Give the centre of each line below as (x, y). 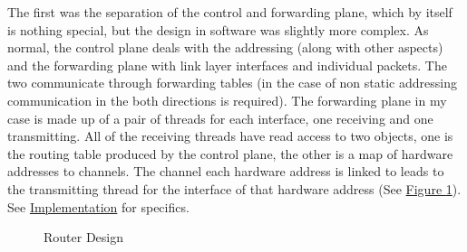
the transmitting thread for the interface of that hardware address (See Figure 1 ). (234, 188)
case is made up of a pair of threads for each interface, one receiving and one (220, 118)
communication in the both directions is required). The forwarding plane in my (227, 100)
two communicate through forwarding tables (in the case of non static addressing (232, 83)
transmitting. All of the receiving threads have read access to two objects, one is (230, 136)
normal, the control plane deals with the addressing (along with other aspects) (225, 47)
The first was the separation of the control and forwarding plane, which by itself (230, 12)
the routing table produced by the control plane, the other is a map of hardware (230, 153)
